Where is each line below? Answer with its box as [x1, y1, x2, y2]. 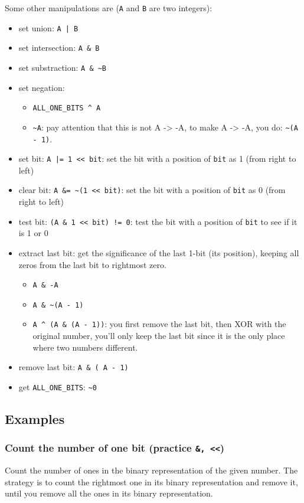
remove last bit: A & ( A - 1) [18, 361, 129, 373]
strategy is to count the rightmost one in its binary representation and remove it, [5, 475, 298, 488]
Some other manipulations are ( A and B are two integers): [5, 2, 213, 14]
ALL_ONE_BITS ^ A [32, 104, 101, 113]
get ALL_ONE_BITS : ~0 [18, 380, 97, 393]
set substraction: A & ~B [18, 61, 107, 73]
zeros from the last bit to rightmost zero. [18, 258, 166, 270]
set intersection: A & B [18, 41, 100, 54]
